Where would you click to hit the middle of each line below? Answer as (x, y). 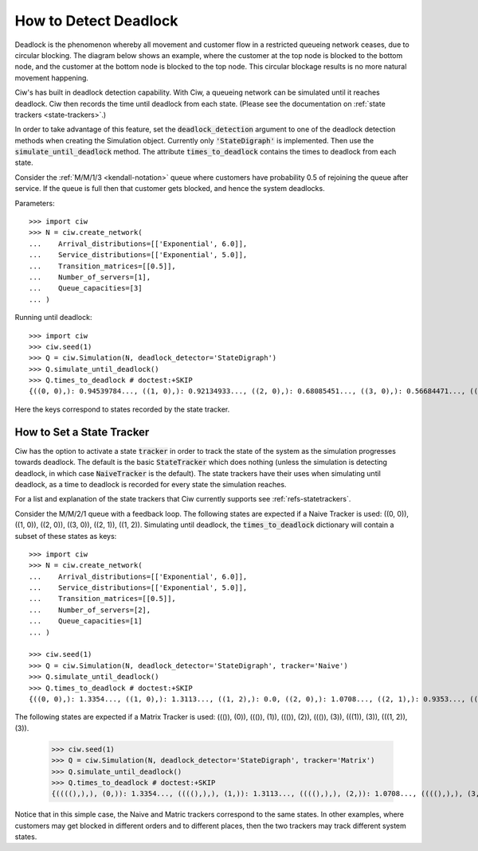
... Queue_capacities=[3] (86, 288)
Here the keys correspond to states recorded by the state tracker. (122, 409)
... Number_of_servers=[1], (90, 277)
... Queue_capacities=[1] (86, 621)
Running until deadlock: (53, 318)
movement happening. (52, 78)
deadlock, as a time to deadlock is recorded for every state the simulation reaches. (151, 484)
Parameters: (35, 203)
